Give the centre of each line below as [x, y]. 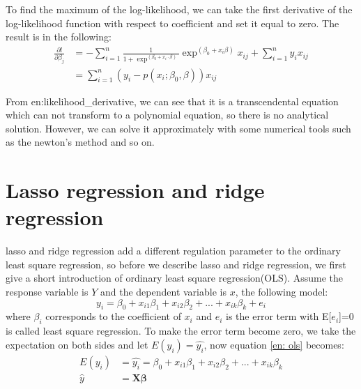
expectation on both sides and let [77, 344]
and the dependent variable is [163, 292]
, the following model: [282, 292]
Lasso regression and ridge [135, 190]
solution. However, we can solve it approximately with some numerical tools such [178, 128]
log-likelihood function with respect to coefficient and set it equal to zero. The [172, 23]
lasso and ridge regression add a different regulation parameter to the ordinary [173, 251]
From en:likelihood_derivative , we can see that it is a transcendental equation [172, 101]
